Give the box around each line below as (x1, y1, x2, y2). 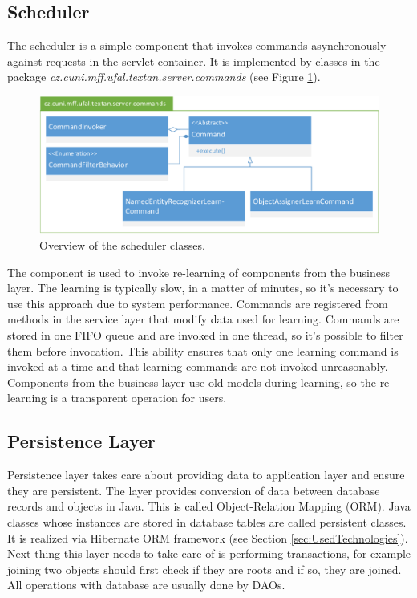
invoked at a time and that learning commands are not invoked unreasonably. (7, 358, 388, 375)
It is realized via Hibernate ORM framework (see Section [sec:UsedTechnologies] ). (7, 529, 408, 546)
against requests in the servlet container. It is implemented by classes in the (7, 52, 380, 69)
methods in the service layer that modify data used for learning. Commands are (7, 311, 399, 327)
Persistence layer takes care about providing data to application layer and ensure (7, 466, 405, 483)
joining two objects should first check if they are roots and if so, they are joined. (7, 560, 402, 577)
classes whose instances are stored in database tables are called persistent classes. (7, 513, 407, 530)
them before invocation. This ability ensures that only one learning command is (7, 342, 399, 359)
